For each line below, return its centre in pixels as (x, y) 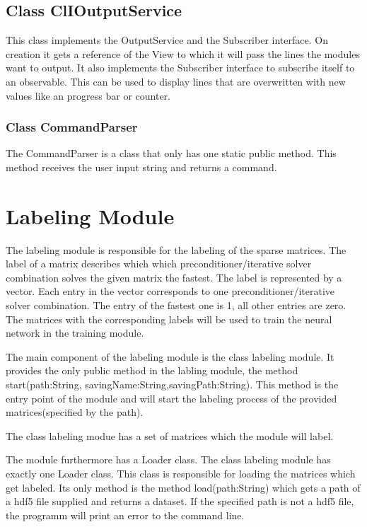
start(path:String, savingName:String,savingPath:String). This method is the (172, 384)
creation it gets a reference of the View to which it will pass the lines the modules (183, 53)
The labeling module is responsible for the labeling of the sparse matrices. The (176, 249)
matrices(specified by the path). (75, 412)
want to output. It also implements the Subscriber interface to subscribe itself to (180, 68)
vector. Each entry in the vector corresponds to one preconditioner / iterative (170, 291)
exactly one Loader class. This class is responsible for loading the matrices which (181, 474)
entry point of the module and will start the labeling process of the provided (171, 398)
